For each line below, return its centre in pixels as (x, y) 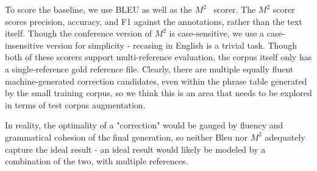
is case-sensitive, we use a (217, 33)
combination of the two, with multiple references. (97, 161)
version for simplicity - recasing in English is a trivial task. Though (171, 45)
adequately (285, 137)
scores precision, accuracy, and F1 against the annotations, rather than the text (154, 21)
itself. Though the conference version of (78, 33)
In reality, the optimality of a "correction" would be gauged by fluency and (144, 125)
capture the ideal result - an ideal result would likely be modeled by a (135, 149)
